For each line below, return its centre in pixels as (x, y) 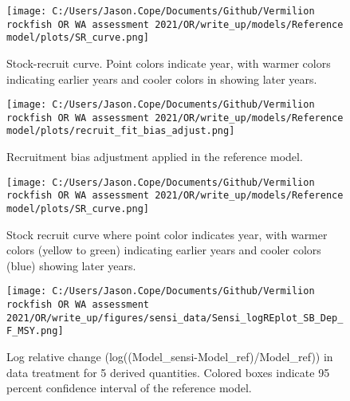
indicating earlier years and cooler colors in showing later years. (162, 79)
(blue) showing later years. (71, 265)
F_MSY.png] (35, 331)
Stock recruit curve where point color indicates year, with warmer (167, 234)
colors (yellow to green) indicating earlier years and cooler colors (164, 250)
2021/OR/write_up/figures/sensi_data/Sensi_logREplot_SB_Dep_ (175, 318)
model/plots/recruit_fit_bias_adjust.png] (121, 131)
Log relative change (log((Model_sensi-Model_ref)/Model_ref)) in (170, 357)
